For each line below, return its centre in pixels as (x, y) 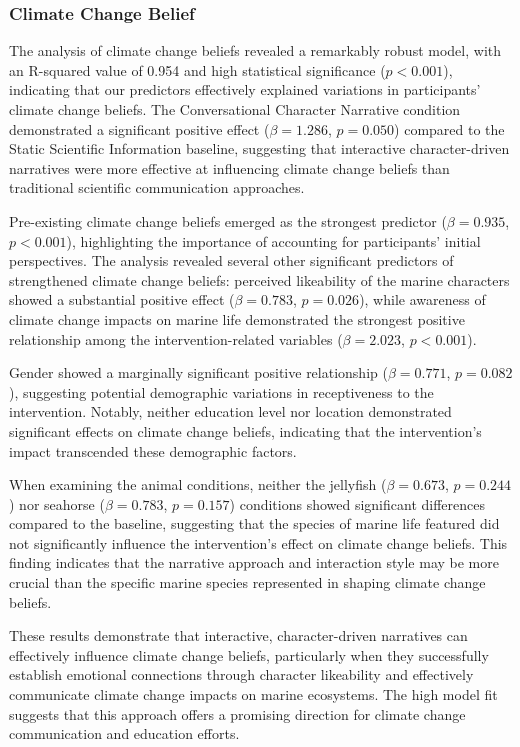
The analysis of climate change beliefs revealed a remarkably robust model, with (255, 50)
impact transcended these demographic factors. (153, 450)
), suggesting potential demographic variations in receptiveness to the (221, 391)
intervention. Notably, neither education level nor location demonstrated (230, 411)
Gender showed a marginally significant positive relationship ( (198, 372)
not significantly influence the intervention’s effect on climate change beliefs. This (258, 542)
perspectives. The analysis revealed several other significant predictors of (231, 260)
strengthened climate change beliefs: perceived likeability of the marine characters (259, 279)
